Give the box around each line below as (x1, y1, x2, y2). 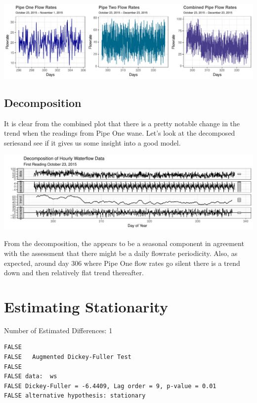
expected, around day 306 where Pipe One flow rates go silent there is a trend (4, 257, 240, 268)
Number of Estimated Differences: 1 (4, 325, 113, 335)
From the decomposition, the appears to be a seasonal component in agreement (4, 238, 244, 249)
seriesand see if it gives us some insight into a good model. (4, 138, 181, 148)
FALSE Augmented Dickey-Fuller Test (4, 353, 131, 361)
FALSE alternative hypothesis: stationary (4, 392, 146, 400)
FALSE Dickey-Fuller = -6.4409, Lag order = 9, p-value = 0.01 (4, 382, 216, 390)
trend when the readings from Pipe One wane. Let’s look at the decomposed (4, 128, 235, 138)
